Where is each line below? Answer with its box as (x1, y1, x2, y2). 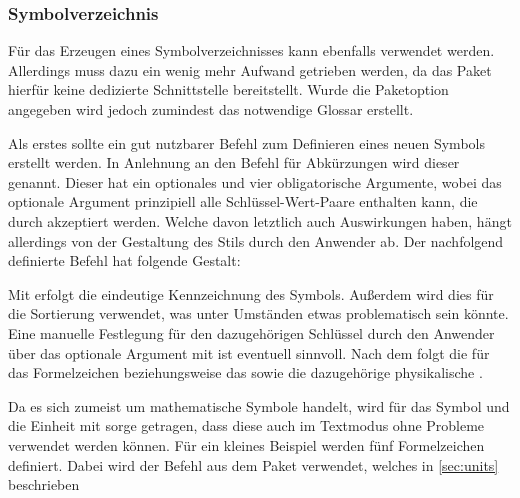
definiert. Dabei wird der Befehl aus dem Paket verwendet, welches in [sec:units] (8, 454, 499, 475)
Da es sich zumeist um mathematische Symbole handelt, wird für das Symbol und (8, 395, 510, 416)
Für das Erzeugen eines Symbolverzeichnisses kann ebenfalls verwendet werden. (8, 40, 495, 61)
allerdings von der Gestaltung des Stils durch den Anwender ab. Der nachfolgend (8, 230, 504, 251)
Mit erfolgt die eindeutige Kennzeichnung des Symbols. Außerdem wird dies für (8, 283, 494, 304)
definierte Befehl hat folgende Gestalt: (8, 250, 241, 271)
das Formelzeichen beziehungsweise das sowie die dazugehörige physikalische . (8, 362, 483, 383)
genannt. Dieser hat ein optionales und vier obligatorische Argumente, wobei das (8, 171, 502, 192)
